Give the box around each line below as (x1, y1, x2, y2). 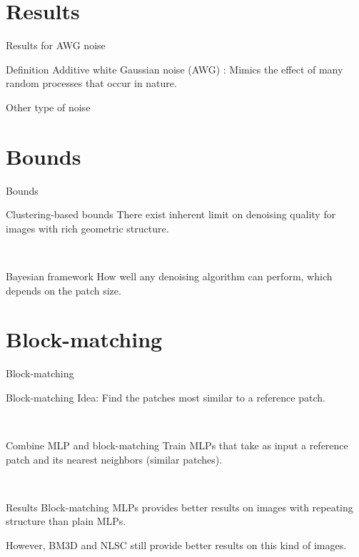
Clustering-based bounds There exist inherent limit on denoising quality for (6, 207, 336, 222)
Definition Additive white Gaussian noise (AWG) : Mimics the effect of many (6, 61, 343, 76)
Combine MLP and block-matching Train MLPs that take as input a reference (6, 438, 348, 453)
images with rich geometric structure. (6, 220, 169, 235)
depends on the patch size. (6, 282, 121, 297)
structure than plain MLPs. (6, 513, 126, 528)
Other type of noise (6, 99, 91, 114)
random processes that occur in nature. (6, 76, 177, 91)
